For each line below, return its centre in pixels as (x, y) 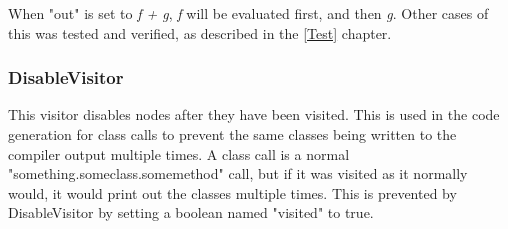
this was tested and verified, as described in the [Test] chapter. (200, 32)
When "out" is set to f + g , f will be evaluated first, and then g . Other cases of (248, 13)
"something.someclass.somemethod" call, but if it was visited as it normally (238, 173)
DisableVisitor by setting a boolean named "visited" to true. (191, 212)
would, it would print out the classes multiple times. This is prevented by (232, 192)
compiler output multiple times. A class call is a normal (179, 153)
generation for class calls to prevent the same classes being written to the (232, 134)
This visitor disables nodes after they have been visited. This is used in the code (254, 114)
